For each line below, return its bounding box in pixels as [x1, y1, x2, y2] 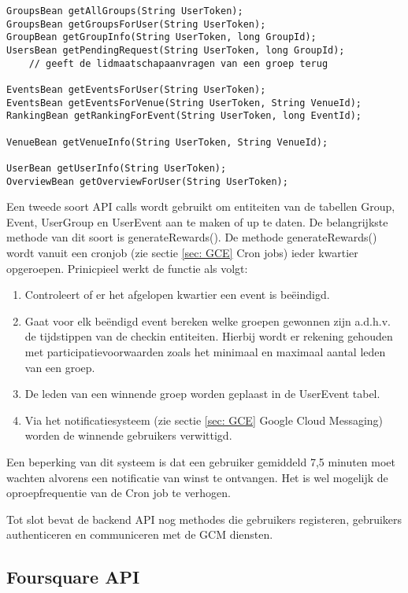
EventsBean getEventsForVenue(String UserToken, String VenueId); [6, 97, 362, 109]
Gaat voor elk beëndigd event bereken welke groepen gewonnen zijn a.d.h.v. [24, 312, 391, 329]
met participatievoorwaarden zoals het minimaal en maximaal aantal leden [24, 343, 386, 359]
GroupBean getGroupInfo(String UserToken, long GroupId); [6, 31, 317, 43]
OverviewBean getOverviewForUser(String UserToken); [6, 175, 288, 187]
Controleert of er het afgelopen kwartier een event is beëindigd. [24, 286, 330, 303]
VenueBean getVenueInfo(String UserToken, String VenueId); [6, 136, 328, 148]
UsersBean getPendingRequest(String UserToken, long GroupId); [6, 44, 345, 56]
